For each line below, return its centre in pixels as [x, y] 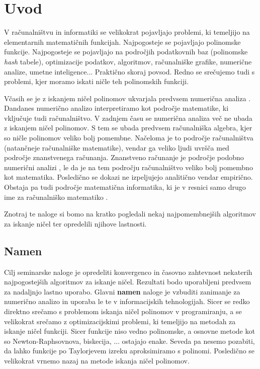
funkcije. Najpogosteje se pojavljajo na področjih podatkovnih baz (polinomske [126, 52]
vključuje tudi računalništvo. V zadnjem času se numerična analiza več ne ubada [128, 118]
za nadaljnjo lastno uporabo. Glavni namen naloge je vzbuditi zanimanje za [122, 291]
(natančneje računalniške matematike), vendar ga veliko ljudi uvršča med [117, 147]
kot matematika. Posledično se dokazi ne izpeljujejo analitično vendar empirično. [128, 177]
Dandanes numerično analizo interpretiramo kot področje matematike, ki [116, 108]
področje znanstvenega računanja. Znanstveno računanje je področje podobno [124, 157]
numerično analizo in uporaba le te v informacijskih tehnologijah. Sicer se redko [127, 301]
